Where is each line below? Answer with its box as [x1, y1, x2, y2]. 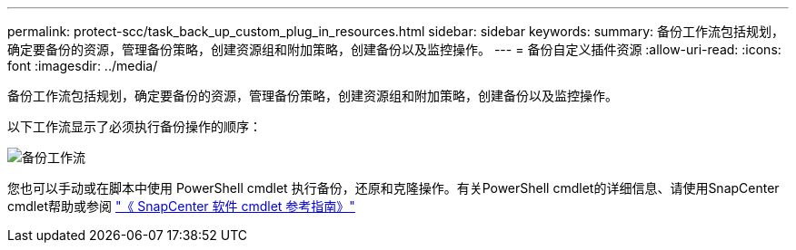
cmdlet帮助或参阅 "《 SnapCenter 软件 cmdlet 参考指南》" [7, 198, 355, 214]
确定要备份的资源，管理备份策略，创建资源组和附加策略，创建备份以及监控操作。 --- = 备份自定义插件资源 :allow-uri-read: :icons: [7, 42, 781, 57]
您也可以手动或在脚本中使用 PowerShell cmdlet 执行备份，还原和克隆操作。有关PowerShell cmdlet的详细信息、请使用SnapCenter [7, 180, 780, 196]
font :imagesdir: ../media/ [7, 58, 158, 73]
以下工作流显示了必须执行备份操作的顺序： [7, 119, 262, 134]
